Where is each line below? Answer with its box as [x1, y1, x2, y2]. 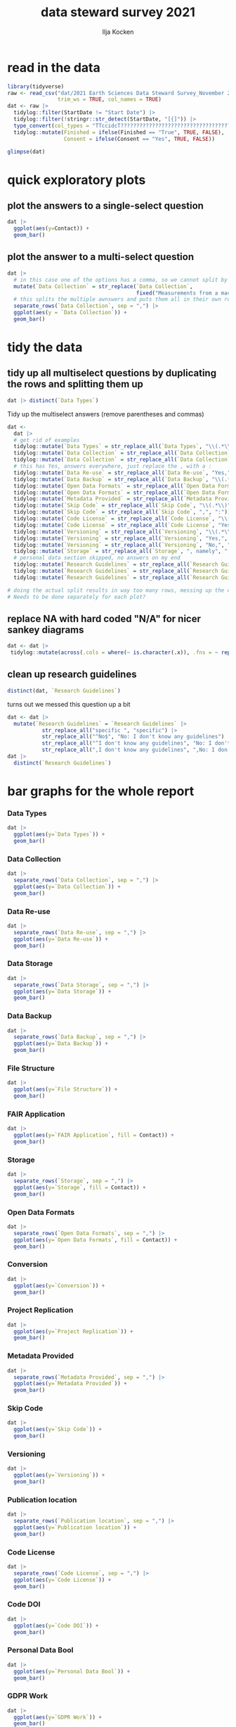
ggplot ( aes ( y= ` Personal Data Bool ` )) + [13, 1668, 131, 1675]
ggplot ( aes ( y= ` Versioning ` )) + [13, 1472, 105, 1479]
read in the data [7, 59, 100, 75]
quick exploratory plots [7, 172, 146, 187]
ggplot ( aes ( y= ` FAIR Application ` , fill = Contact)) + [13, 1132, 174, 1139]
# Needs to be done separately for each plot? [7, 593, 146, 600]
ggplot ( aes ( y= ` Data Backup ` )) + [13, 1040, 109, 1047]
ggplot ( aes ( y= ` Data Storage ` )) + [13, 988, 112, 995]
